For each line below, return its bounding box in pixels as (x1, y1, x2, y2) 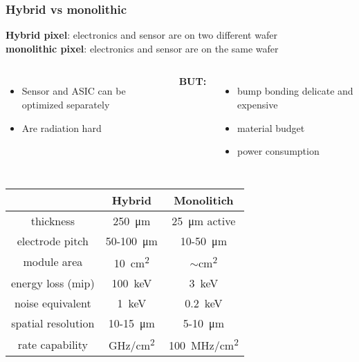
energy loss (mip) (11, 275, 95, 292)
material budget (237, 120, 305, 135)
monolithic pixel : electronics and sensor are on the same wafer (6, 41, 279, 55)
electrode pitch (17, 232, 89, 249)
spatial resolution (11, 315, 95, 332)
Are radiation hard (21, 120, 102, 135)
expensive (237, 97, 278, 111)
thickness (30, 212, 75, 229)
